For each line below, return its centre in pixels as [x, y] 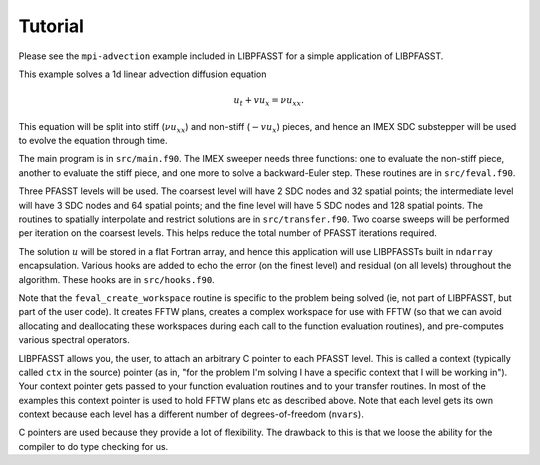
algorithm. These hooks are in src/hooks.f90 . [116, 279]
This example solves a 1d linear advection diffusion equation [142, 74]
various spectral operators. [74, 340]
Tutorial [51, 26]
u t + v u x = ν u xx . [269, 101]
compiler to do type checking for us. [93, 446]
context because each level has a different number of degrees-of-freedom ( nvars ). [191, 414]
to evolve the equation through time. [93, 141]
